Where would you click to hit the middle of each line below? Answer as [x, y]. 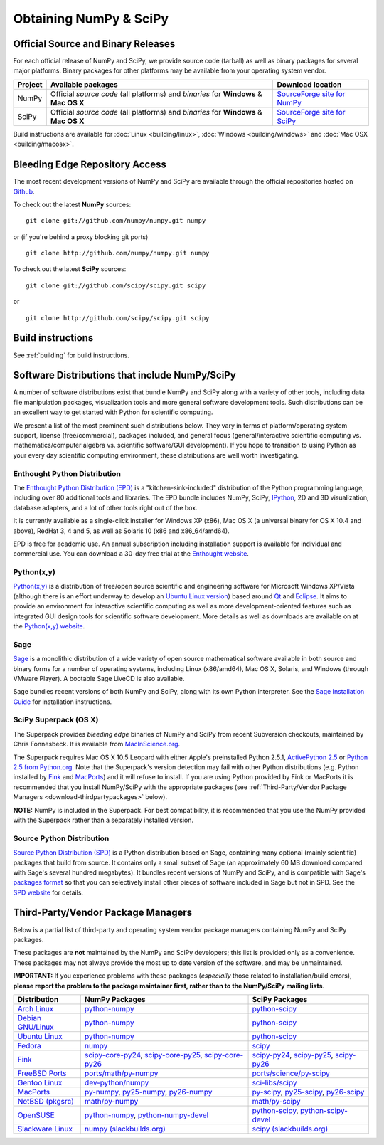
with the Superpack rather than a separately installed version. [103, 820]
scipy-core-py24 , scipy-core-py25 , [143, 1055]
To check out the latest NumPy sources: [72, 204]
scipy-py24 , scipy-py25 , [293, 1055]
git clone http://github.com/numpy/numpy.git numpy [118, 253]
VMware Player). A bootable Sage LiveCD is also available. [99, 678]
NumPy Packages [115, 999]
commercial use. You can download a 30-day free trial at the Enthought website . [131, 554]
